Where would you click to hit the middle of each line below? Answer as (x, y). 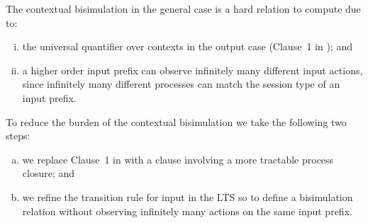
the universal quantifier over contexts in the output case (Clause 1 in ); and (187, 46)
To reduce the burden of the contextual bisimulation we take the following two (176, 121)
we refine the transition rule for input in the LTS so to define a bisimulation (188, 196)
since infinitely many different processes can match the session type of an (181, 84)
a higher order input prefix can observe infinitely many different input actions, (193, 70)
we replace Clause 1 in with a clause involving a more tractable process (178, 159)
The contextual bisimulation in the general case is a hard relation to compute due (183, 8)
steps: (18, 136)
